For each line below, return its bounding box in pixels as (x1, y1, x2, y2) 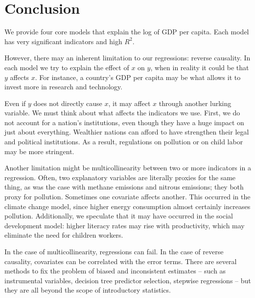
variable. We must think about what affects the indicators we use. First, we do (4, 108, 240, 118)
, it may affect (108, 98, 151, 108)
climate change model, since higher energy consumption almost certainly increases (4, 201, 251, 211)
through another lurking (159, 98, 232, 108)
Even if (4, 98, 26, 108)
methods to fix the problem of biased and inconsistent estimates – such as (4, 266, 226, 276)
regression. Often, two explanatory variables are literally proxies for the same (4, 172, 236, 182)
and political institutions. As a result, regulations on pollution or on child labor (4, 136, 243, 147)
